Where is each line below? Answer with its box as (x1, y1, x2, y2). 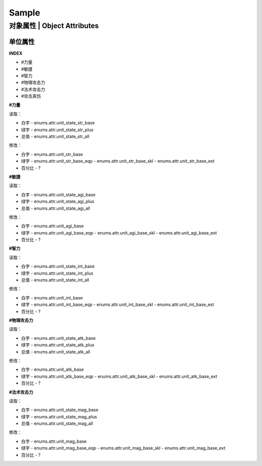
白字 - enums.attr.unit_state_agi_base (21, 192, 96, 198)
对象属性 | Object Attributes (9, 21, 99, 30)
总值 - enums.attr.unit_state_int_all (21, 277, 89, 283)
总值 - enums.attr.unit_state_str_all (21, 133, 90, 139)
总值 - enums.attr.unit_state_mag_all (21, 420, 93, 427)
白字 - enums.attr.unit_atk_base (21, 366, 84, 372)
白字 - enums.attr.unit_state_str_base (21, 120, 95, 126)
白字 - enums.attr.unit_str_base (21, 151, 83, 157)
